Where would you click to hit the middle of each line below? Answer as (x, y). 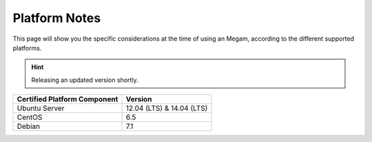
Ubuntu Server (41, 108)
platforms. (27, 48)
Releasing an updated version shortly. (85, 80)
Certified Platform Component (68, 99)
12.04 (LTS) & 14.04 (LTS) (167, 108)
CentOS (30, 117)
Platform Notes (57, 18)
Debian (29, 126)
